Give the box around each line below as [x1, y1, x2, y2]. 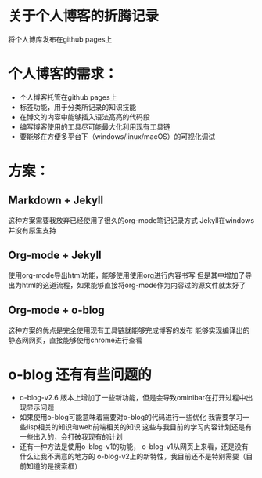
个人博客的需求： [8, 65, 119, 83]
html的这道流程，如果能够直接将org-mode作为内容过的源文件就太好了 [21, 280, 246, 290]
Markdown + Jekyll [8, 194, 104, 207]
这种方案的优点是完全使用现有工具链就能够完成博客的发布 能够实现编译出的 [8, 325, 250, 334]
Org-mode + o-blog [8, 304, 106, 317]
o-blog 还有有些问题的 [8, 366, 153, 383]
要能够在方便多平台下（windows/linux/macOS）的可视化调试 [19, 131, 216, 141]
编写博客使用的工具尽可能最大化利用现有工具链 [19, 122, 170, 131]
